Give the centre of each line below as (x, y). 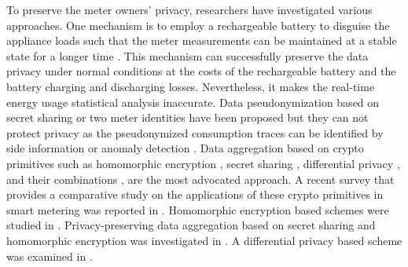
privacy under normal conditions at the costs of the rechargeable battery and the (201, 71)
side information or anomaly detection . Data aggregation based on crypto (185, 148)
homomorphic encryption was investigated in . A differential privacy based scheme (204, 240)
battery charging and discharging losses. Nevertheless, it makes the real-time (191, 86)
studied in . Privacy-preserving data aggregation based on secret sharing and (191, 225)
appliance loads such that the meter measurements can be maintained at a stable (202, 40)
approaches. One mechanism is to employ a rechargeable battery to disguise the (198, 25)
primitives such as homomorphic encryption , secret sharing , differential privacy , (203, 163)
